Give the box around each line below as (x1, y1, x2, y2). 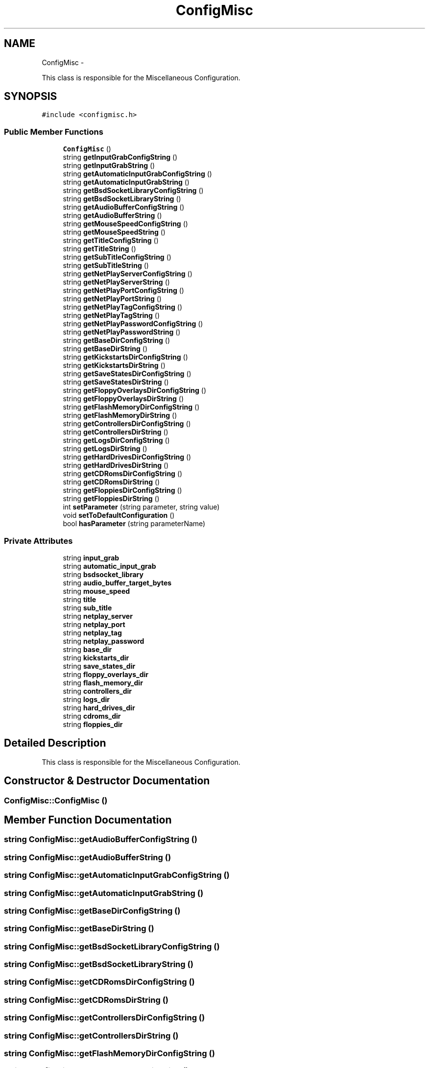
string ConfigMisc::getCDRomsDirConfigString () (4, 977, 195, 987)
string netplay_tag (63, 628, 122, 637)
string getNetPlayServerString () (63, 278, 170, 287)
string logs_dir (63, 695, 110, 704)
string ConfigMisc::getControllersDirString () (4, 1030, 179, 1041)
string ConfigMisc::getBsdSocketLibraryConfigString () (4, 941, 220, 951)
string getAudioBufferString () (63, 211, 162, 220)
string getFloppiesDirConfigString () (63, 486, 182, 495)
